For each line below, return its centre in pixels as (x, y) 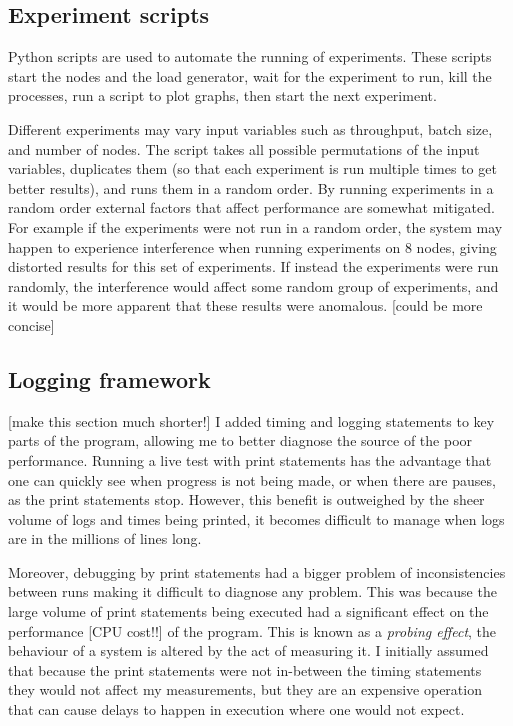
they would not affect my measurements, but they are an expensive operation (245, 689)
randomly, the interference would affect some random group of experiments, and (253, 285)
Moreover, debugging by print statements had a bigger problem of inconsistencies (257, 571)
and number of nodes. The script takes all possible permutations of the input (244, 148)
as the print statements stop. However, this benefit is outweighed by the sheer (246, 499)
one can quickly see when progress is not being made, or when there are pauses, (252, 479)
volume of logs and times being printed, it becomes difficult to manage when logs (256, 518)
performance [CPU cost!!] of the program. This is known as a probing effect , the (252, 630)
